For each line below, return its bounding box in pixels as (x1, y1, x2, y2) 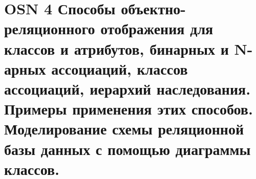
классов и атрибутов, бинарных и (4, 38, 229, 59)
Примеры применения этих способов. (4, 98, 253, 119)
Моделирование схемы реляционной (4, 118, 244, 139)
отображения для (100, 18, 214, 39)
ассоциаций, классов (51, 58, 188, 79)
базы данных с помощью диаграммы (4, 138, 251, 159)
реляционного (4, 18, 95, 39)
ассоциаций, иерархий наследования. (4, 78, 251, 99)
